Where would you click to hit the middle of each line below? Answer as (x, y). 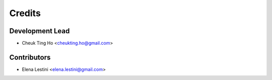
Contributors (30, 57)
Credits (25, 13)
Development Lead (40, 31)
